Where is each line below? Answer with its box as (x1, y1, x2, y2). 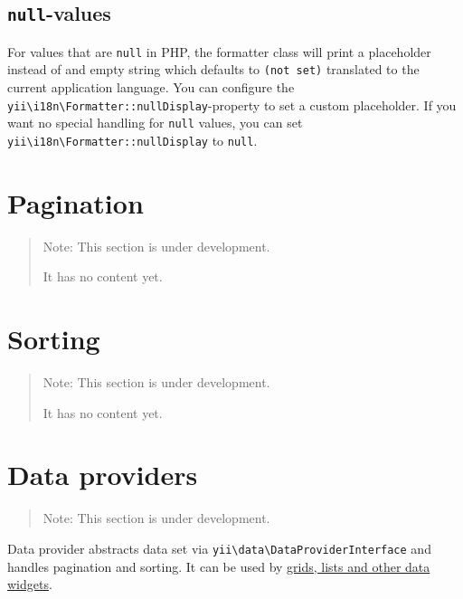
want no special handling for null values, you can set (7, 113, 303, 132)
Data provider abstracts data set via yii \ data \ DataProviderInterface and (7, 539, 431, 557)
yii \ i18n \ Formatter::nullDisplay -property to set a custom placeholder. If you (7, 95, 457, 114)
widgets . (7, 575, 52, 594)
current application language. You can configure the (7, 78, 295, 97)
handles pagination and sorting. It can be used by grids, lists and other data (7, 556, 430, 575)
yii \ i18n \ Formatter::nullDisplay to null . (7, 131, 258, 149)
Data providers (7, 456, 198, 493)
